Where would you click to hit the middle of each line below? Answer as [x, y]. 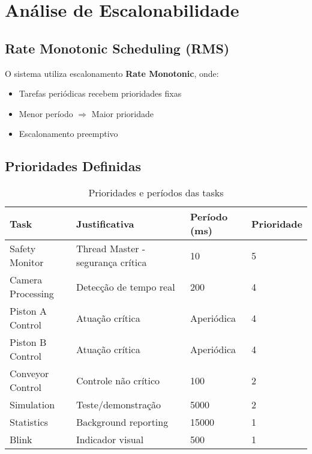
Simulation [32, 405]
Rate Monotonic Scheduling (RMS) [117, 48]
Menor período [46, 113]
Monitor [27, 262]
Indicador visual [110, 440]
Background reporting [122, 422]
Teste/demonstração [118, 405]
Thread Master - [111, 249]
